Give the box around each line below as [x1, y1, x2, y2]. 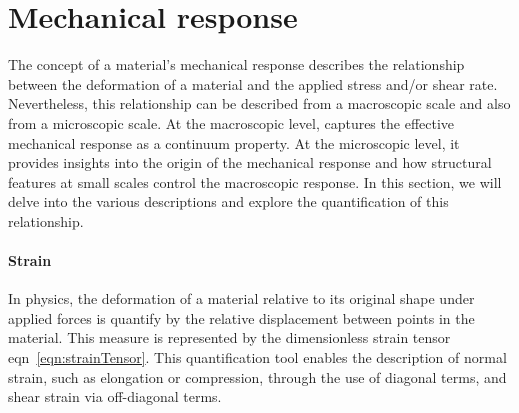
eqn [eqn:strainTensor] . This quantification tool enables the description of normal [8, 347, 507, 368]
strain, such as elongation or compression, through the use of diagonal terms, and [8, 366, 507, 387]
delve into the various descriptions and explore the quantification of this [8, 191, 449, 212]
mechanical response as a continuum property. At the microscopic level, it [8, 132, 460, 153]
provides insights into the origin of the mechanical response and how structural [8, 152, 492, 173]
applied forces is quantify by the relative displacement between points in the [8, 307, 475, 328]
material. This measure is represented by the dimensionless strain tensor [8, 327, 451, 348]
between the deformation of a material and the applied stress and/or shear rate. [8, 73, 498, 94]
